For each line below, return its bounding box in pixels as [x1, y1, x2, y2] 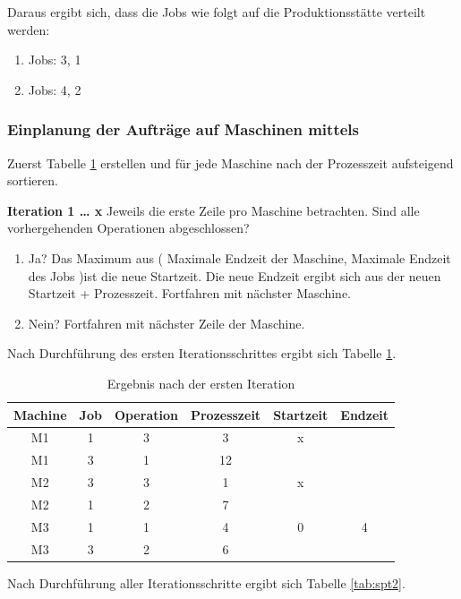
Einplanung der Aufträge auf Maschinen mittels [7, 118, 359, 141]
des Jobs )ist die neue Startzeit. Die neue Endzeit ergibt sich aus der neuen [28, 266, 441, 285]
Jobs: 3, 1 [28, 50, 81, 69]
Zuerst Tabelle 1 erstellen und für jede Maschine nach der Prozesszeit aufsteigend [7, 153, 454, 172]
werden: [7, 20, 50, 39]
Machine [13, 405, 67, 424]
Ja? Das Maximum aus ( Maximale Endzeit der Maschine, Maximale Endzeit [28, 248, 451, 267]
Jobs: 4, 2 [28, 80, 81, 98]
